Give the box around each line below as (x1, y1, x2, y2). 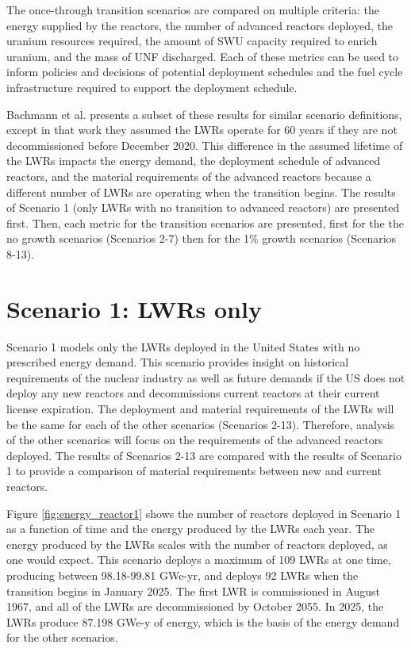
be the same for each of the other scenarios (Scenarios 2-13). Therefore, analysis (6, 416, 395, 432)
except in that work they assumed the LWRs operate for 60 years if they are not (6, 121, 398, 138)
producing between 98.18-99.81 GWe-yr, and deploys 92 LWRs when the (6, 566, 359, 583)
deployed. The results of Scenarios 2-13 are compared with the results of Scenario (6, 447, 401, 463)
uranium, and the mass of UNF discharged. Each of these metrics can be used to (6, 48, 399, 64)
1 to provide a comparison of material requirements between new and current (6, 462, 382, 479)
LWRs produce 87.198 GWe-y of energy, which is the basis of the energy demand (6, 613, 400, 630)
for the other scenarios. (6, 629, 118, 646)
